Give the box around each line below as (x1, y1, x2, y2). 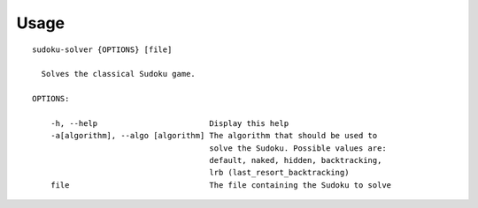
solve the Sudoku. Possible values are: (209, 143, 387, 153)
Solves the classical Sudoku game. (41, 69, 197, 79)
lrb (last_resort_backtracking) (209, 167, 350, 178)
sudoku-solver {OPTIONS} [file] (32, 44, 173, 55)
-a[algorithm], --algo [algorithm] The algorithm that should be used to (50, 130, 378, 141)
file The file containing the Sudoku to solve (50, 180, 392, 189)
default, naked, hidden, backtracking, (209, 155, 382, 166)
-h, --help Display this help (50, 118, 289, 128)
